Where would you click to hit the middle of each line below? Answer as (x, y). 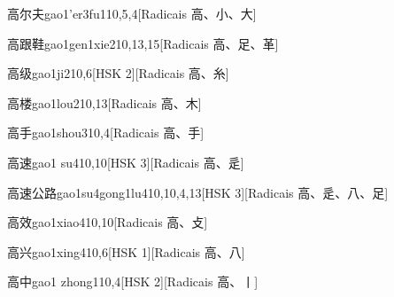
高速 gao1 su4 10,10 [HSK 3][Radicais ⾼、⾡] (126, 162)
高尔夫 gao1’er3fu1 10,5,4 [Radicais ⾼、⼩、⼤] (132, 13)
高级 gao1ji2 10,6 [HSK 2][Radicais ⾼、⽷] (118, 73)
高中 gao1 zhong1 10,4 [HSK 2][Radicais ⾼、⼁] (133, 281)
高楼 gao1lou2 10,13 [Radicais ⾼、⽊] (104, 102)
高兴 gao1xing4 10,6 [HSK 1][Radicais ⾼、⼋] (126, 251)
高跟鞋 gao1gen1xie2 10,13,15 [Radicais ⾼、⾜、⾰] (143, 43)
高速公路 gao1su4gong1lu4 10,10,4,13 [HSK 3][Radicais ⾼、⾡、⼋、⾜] (198, 192)
